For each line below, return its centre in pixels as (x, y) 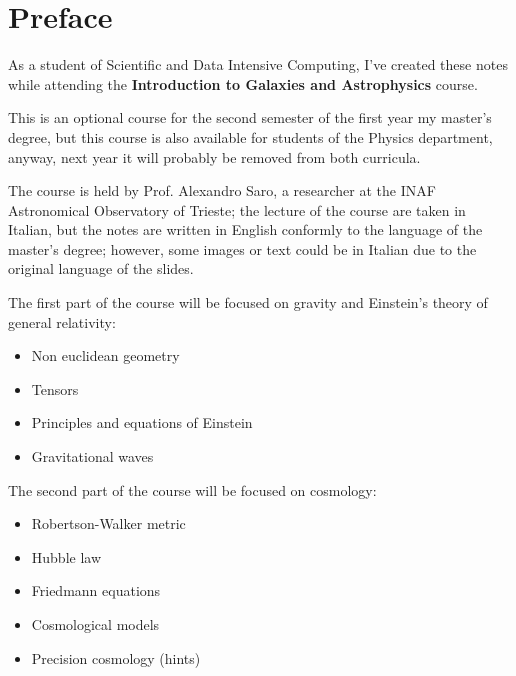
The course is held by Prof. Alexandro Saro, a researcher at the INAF (222, 190)
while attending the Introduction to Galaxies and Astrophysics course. (243, 83)
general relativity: (62, 321)
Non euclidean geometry (105, 355)
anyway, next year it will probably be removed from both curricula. (214, 156)
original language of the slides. (101, 268)
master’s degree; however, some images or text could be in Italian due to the (242, 248)
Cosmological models (95, 624)
